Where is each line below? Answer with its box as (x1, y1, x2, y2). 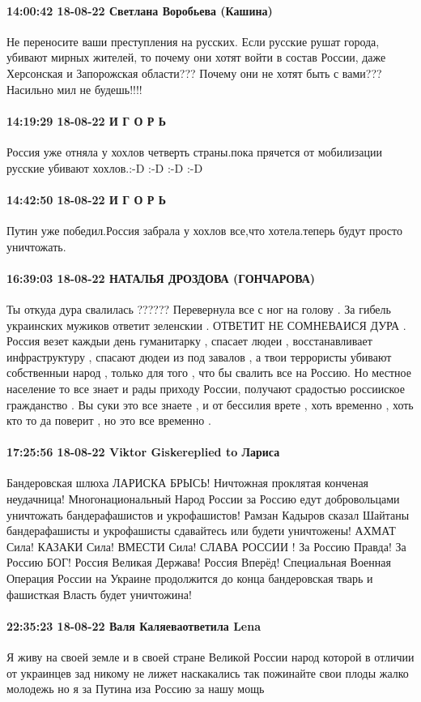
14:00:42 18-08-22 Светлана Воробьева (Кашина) (6, 2, 273, 19)
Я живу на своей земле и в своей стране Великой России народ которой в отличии (6, 648, 415, 666)
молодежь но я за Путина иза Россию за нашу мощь (6, 680, 265, 697)
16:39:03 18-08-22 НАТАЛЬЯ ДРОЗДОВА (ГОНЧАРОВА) (6, 269, 316, 286)
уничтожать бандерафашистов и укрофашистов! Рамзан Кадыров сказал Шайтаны (6, 506, 410, 523)
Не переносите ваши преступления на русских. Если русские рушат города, (6, 32, 380, 49)
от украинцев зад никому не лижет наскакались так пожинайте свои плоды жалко (6, 664, 409, 681)
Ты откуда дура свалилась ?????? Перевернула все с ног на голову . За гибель (6, 300, 391, 317)
